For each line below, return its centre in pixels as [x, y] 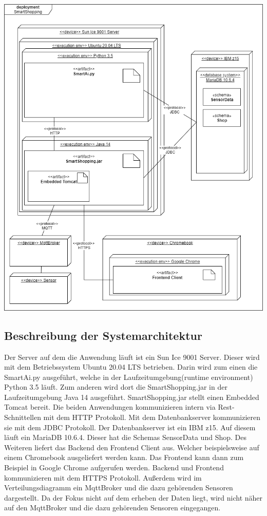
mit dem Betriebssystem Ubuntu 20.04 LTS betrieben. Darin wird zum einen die [131, 367]
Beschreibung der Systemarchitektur [103, 335]
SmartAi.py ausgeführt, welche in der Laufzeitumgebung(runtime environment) [129, 377]
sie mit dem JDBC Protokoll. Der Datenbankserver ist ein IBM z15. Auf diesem [130, 427]
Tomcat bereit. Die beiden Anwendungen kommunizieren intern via [110, 407]
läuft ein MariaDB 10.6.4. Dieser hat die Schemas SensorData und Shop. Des [125, 437]
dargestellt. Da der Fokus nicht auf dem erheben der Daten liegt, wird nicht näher [133, 497]
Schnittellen [23, 417]
